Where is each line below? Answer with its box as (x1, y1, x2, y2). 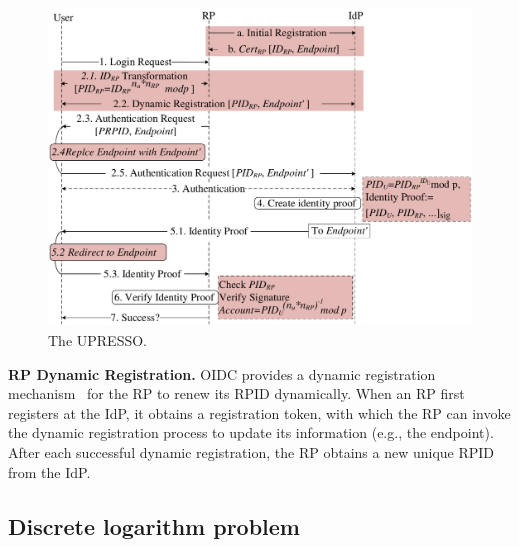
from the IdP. (8, 461, 91, 482)
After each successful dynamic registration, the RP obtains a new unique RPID (8, 441, 495, 462)
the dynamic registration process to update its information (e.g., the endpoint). (8, 422, 494, 443)
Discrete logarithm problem (8, 510, 300, 541)
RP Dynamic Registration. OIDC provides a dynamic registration (8, 363, 436, 384)
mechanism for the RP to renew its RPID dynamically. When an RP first (8, 383, 465, 404)
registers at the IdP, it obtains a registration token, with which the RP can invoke (8, 402, 511, 423)
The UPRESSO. (48, 330, 147, 350)
